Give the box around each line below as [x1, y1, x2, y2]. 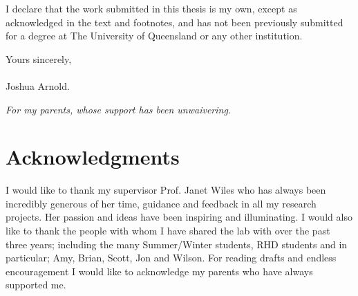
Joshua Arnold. [6, 78, 70, 93]
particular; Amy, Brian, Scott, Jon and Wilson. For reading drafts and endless [6, 250, 337, 265]
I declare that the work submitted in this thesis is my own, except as [6, 1, 297, 15]
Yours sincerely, [6, 51, 72, 66]
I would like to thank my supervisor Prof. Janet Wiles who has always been [6, 183, 326, 197]
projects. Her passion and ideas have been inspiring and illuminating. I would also [6, 210, 352, 224]
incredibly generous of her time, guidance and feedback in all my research [6, 196, 317, 210]
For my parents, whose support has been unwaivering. [6, 102, 232, 116]
